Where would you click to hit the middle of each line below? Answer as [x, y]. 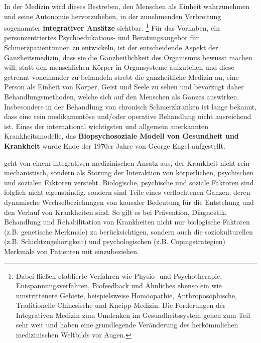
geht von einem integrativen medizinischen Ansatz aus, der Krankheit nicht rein [127, 162]
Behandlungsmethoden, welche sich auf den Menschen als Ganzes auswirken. [122, 96]
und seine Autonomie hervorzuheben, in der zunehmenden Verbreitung [113, 16]
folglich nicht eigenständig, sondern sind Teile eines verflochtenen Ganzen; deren [127, 192]
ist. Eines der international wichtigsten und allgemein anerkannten [106, 126]
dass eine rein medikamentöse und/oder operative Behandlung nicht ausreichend [128, 116]
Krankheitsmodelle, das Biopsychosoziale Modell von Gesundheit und [121, 136]
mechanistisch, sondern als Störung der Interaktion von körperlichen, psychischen [129, 173]
